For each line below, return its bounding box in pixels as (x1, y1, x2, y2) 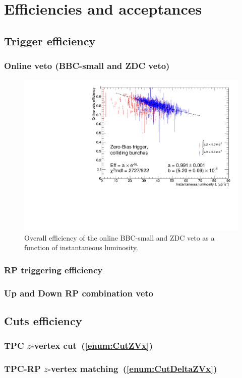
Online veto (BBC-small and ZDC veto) (4, 59, 170, 72)
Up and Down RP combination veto (4, 286, 153, 299)
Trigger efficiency (4, 33, 96, 48)
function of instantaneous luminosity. (24, 242, 138, 253)
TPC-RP (4, 362, 41, 375)
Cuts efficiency (4, 313, 82, 328)
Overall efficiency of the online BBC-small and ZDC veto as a (24, 232, 215, 243)
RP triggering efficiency (4, 263, 103, 276)
